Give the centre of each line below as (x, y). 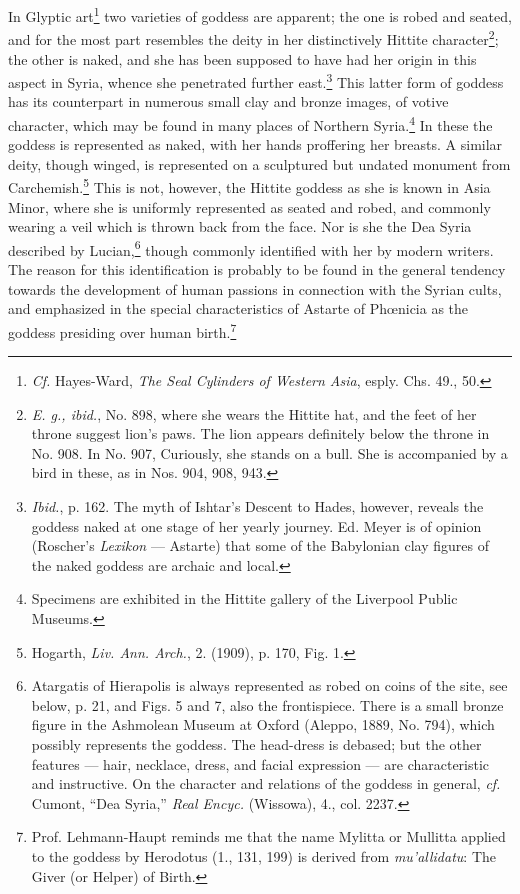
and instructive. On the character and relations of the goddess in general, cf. (266, 783)
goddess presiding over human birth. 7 (122, 330)
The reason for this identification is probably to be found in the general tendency (257, 269)
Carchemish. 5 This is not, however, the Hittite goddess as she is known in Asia (249, 186)
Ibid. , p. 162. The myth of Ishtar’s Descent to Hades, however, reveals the (257, 506)
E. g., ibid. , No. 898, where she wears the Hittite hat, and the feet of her (254, 413)
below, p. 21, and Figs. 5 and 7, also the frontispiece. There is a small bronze (267, 704)
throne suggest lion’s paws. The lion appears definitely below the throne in (260, 433)
